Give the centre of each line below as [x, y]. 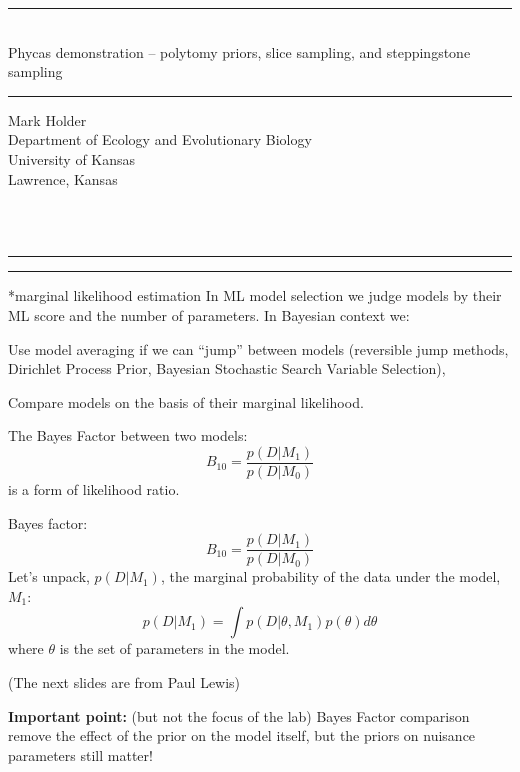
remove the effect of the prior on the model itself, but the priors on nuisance [242, 735]
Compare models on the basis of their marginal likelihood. [186, 401]
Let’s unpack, [49, 576]
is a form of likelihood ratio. [94, 488]
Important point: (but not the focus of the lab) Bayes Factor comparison [239, 715]
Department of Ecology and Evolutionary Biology [160, 139]
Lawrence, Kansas [63, 178]
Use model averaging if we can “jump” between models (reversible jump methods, [258, 348]
